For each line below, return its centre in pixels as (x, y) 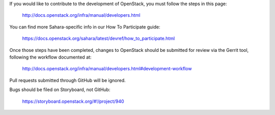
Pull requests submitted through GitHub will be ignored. (67, 80)
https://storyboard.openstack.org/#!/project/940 (73, 101)
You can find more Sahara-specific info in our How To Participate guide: (85, 27)
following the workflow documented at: (50, 57)
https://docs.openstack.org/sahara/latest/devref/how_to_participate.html (99, 39)
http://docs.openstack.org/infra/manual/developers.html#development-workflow (107, 69)
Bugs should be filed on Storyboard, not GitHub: (60, 90)
